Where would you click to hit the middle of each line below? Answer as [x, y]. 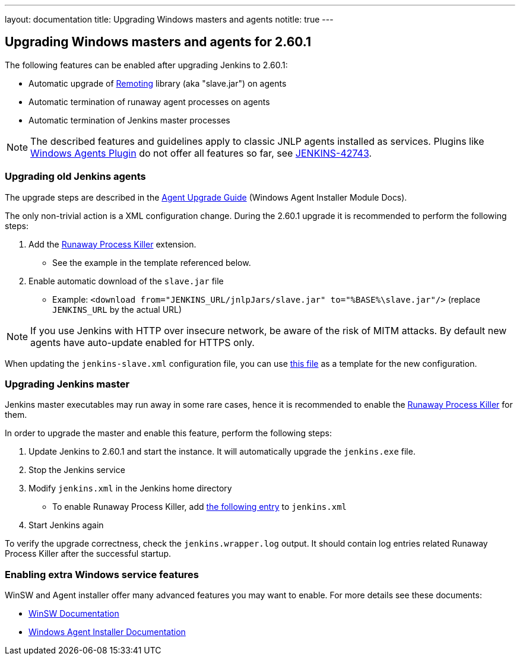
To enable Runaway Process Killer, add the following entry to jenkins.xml [199, 507]
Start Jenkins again [66, 525]
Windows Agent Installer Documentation [107, 632]
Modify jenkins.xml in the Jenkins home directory [130, 488]
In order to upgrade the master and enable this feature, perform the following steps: [168, 433]
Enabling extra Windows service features [102, 574]
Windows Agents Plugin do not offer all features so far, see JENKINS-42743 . [201, 153]
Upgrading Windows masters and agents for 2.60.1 [158, 42]
